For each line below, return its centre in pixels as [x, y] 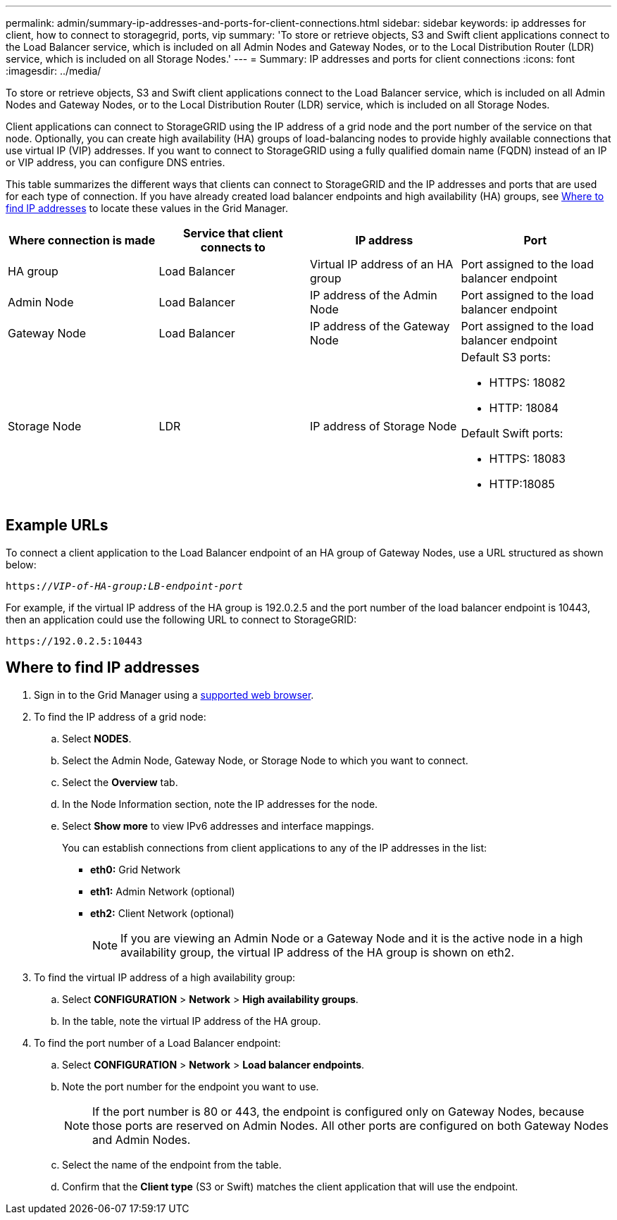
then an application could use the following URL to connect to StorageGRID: [181, 619]
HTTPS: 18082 [527, 382]
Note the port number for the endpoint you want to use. [191, 1086]
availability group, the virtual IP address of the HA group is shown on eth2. [318, 952]
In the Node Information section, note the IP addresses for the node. [220, 804]
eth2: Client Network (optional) [162, 913]
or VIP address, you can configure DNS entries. [116, 162]
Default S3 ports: [506, 357]
